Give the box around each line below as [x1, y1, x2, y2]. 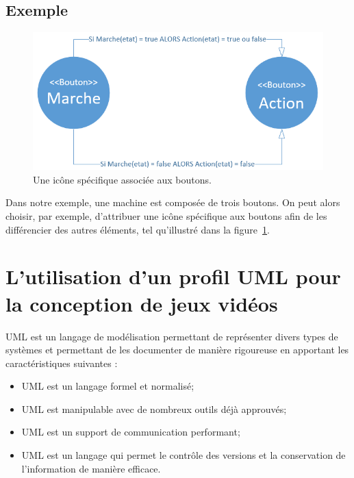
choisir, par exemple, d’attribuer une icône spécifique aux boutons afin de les [5, 209, 327, 223]
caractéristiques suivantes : [5, 355, 118, 370]
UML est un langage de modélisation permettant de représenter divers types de [5, 329, 338, 343]
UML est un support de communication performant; [21, 425, 240, 439]
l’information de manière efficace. [21, 461, 161, 475]
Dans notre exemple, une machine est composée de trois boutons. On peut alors [5, 195, 340, 210]
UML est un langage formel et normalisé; [21, 379, 194, 393]
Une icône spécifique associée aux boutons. [33, 172, 212, 186]
